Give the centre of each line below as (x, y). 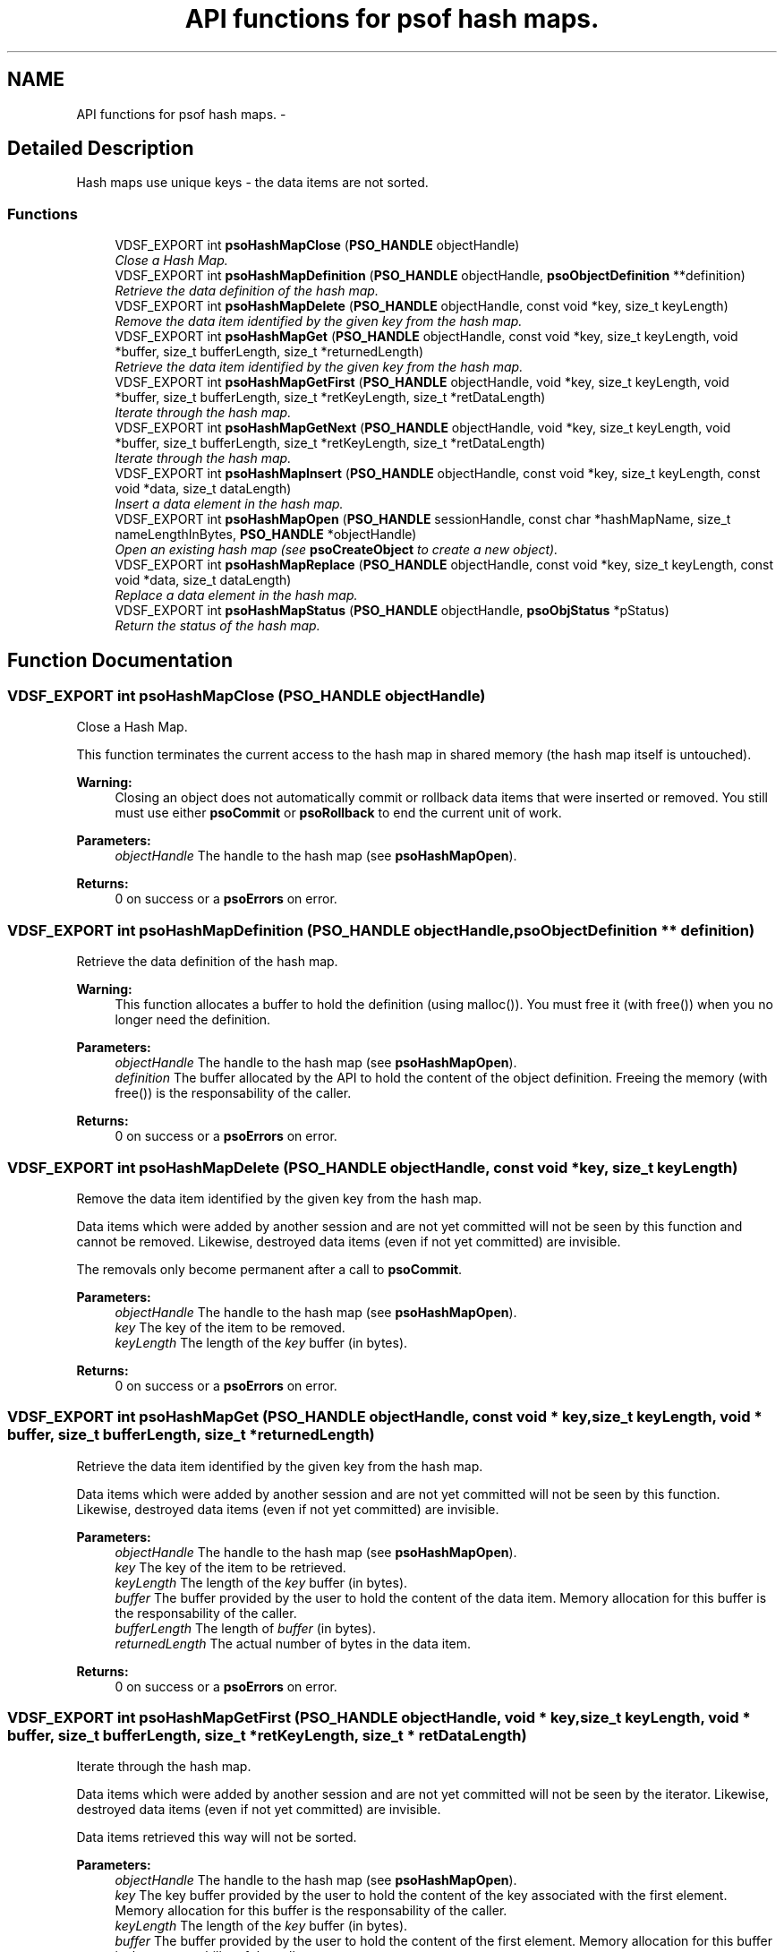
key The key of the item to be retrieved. (230, 1567)
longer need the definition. (193, 1020)
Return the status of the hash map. (217, 626)
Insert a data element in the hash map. (229, 504)
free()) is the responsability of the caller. (233, 1093)
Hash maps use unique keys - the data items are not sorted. (252, 183)
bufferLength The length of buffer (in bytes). (245, 1628)
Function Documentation (120, 660)
